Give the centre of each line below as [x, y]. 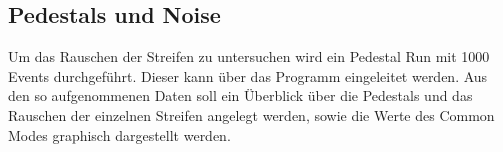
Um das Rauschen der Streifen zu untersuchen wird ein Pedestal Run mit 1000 [249, 56]
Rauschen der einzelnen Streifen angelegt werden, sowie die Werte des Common [251, 114]
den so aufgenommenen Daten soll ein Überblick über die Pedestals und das [240, 95]
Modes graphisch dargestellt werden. [119, 134]
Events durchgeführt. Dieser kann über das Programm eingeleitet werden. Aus [248, 75]
